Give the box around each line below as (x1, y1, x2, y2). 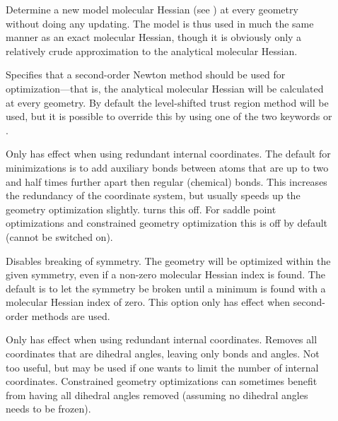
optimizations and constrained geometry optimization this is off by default (6, 215, 328, 230)
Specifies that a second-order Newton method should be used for (6, 67, 286, 82)
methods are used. (31, 308, 110, 323)
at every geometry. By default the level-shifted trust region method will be (6, 95, 329, 109)
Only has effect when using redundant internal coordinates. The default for (6, 146, 331, 161)
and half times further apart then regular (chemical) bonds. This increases (6, 174, 327, 189)
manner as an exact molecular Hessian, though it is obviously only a (6, 30, 302, 45)
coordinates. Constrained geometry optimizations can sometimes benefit (6, 374, 317, 389)
